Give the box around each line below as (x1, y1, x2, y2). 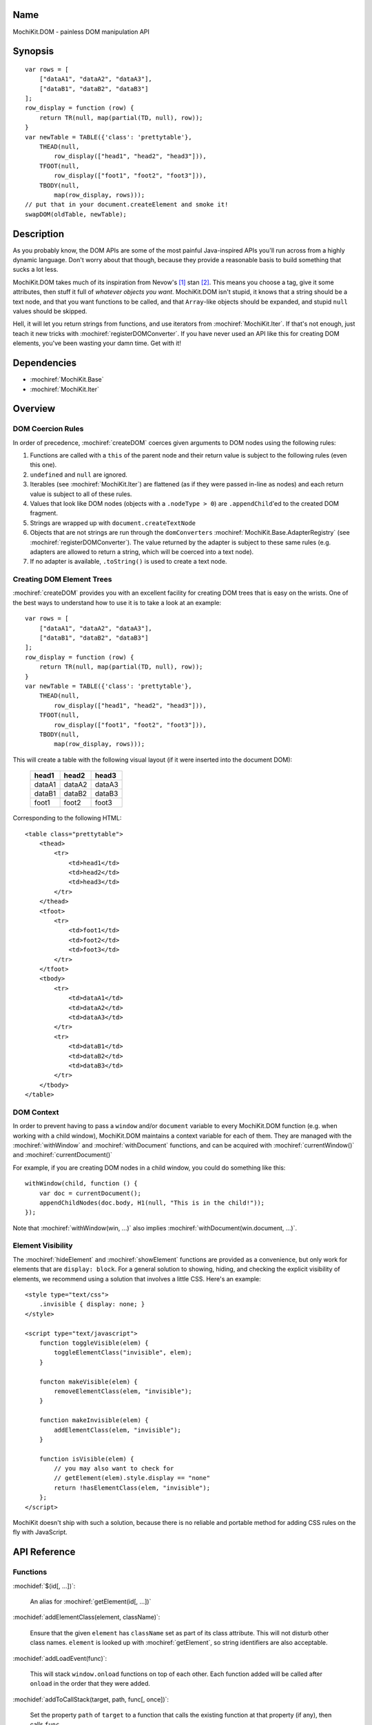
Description (12, 228, 65, 239)
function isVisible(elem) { (39, 1455, 134, 1463)
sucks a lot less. (12, 266, 59, 274)
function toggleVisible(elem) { (39, 1339, 149, 1347)
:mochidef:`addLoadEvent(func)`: (12, 1654, 107, 1662)
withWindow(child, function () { (25, 1180, 138, 1187)
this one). (30, 461, 57, 469)
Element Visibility (12, 1241, 73, 1250)
